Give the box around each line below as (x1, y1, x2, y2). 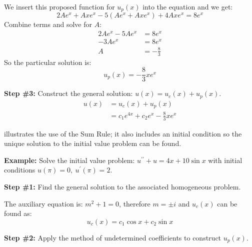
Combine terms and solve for (4, 19, 92, 29)
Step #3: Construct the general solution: (4, 88, 133, 98)
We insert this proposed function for (4, 1, 115, 11)
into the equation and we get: (142, 1, 233, 11)
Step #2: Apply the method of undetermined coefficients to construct (4, 232, 221, 242)
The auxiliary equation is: (4, 198, 83, 208)
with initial (208, 154, 242, 165)
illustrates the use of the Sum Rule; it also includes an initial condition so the (4, 128, 242, 138)
